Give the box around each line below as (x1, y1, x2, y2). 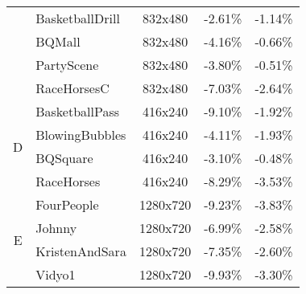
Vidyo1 (35, 265, 76, 284)
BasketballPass (35, 102, 120, 120)
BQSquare (35, 149, 93, 167)
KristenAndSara (35, 242, 126, 260)
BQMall (35, 32, 81, 51)
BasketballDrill (35, 9, 120, 27)
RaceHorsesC (35, 79, 110, 97)
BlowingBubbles (35, 125, 126, 144)
